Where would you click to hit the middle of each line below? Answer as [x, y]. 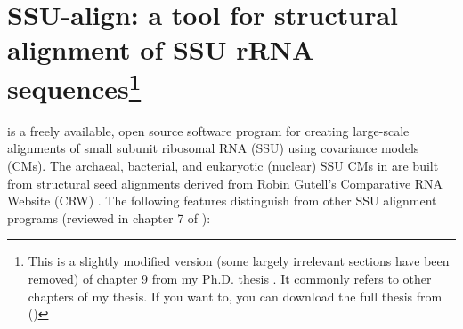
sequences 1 [74, 86]
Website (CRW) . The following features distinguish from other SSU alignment [222, 201]
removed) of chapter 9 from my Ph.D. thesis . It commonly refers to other [230, 278]
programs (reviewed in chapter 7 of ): [109, 217]
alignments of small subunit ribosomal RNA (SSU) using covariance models [213, 148]
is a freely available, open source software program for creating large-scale [208, 130]
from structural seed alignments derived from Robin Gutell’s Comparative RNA [225, 183]
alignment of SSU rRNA [161, 49]
